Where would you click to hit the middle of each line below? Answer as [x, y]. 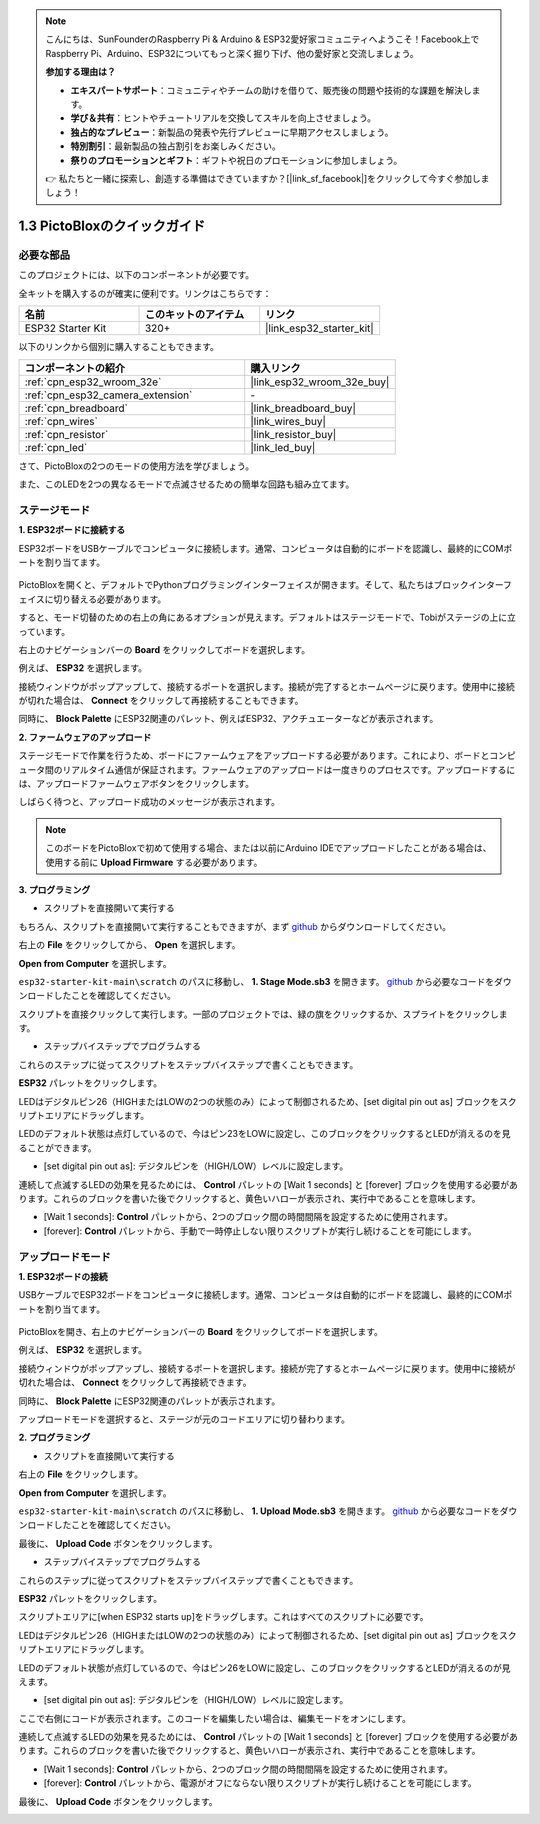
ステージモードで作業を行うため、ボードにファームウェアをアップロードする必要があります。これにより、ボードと [254, 756]
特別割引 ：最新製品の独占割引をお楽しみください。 [175, 146]
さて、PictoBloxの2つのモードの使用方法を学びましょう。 [136, 466]
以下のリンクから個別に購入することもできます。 [119, 347]
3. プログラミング [54, 889]
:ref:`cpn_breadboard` [76, 408]
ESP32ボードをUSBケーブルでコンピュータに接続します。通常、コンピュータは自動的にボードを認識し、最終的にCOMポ [265, 548]
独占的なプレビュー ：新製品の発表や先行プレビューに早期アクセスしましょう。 [232, 132]
